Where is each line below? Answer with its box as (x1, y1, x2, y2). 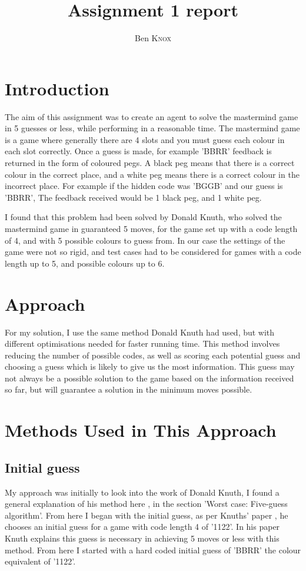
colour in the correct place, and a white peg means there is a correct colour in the (5, 168, 300, 180)
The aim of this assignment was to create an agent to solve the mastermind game (5, 110, 298, 122)
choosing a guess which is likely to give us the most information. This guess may (5, 360, 295, 373)
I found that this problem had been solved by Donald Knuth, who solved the (5, 211, 282, 223)
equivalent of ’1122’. (5, 555, 76, 567)
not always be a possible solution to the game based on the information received (5, 371, 294, 384)
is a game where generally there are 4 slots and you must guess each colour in (5, 133, 285, 145)
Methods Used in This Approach (5, 418, 277, 442)
